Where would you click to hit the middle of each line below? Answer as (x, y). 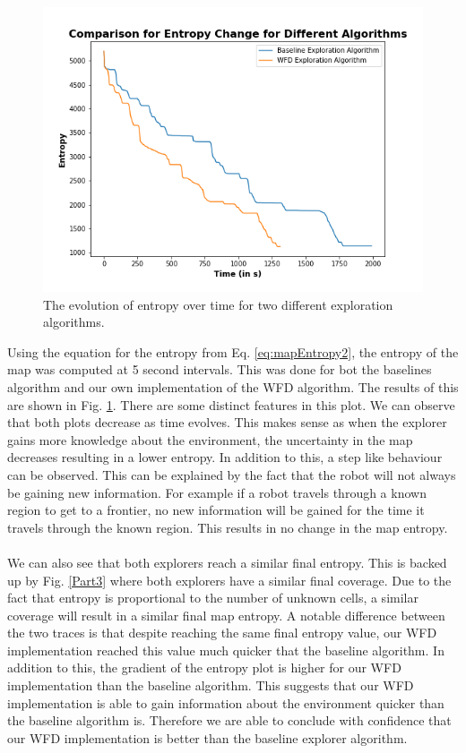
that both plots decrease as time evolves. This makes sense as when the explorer (227, 422)
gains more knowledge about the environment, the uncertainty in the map (210, 439)
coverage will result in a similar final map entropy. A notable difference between (226, 615)
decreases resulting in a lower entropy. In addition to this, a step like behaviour (225, 457)
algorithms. (74, 322)
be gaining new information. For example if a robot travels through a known (217, 492)
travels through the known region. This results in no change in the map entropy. (228, 527)
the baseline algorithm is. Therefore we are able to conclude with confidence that (229, 720)
